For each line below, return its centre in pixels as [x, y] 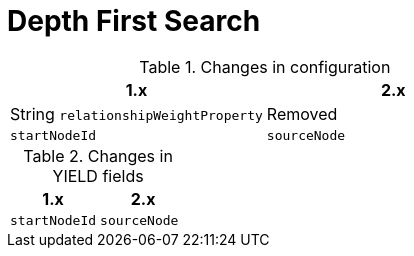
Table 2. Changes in [98, 155]
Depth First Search [134, 21]
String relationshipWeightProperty [136, 113]
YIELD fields [98, 175]
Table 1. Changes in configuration [265, 66]
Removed [302, 113]
